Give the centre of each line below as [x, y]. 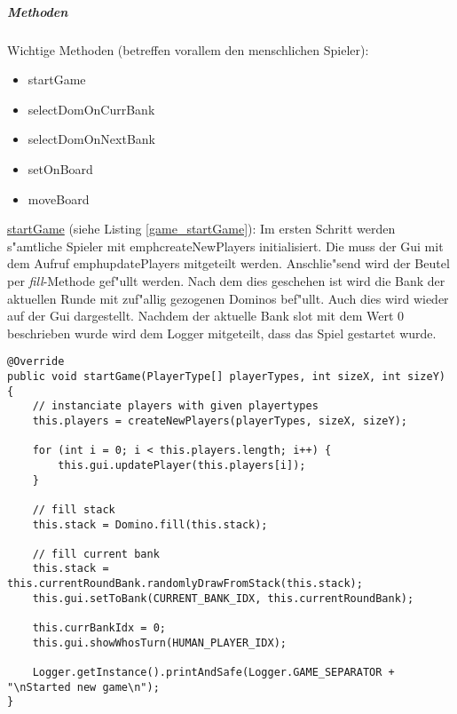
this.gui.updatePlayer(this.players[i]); [182, 465]
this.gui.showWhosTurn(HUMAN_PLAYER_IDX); [159, 643]
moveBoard [59, 198]
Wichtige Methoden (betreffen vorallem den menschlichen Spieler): [188, 49]
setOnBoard [60, 168]
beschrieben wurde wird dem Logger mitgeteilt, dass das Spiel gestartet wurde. [222, 333]
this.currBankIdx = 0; [99, 628]
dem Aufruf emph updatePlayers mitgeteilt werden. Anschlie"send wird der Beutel [228, 263]
